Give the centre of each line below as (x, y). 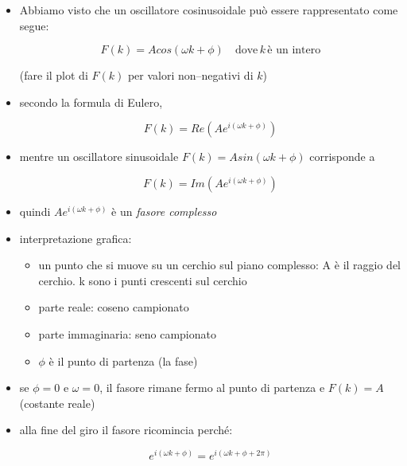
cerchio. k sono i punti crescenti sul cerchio (143, 280)
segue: (34, 25)
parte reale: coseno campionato (114, 307)
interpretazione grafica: (76, 238)
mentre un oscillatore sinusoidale (99, 157)
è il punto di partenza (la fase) (123, 360)
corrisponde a (342, 157)
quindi (35, 211)
